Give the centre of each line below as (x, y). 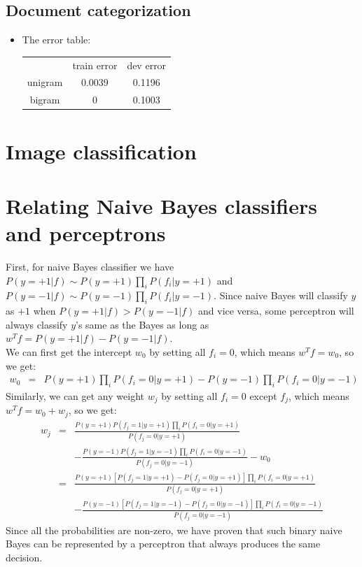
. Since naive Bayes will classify (281, 295)
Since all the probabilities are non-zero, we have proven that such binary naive (174, 530)
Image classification (101, 151)
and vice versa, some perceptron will (276, 311)
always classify (37, 324)
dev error (147, 65)
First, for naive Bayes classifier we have (90, 267)
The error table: (56, 40)
